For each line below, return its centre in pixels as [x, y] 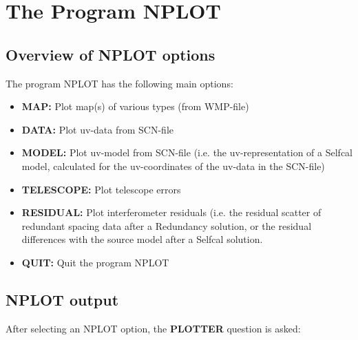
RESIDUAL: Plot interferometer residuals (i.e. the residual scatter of [171, 212]
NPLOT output [62, 299]
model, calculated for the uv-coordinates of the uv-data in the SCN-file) [173, 166]
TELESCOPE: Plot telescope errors [101, 189]
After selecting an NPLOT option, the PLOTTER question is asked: [153, 328]
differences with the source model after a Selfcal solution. [142, 239]
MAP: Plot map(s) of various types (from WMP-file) [135, 106]
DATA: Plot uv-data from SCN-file [97, 129]
